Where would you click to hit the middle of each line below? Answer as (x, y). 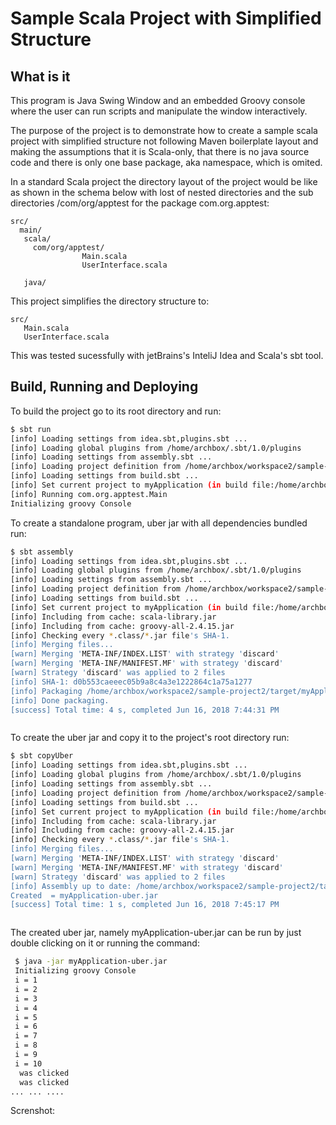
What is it (40, 76)
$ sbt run (31, 429)
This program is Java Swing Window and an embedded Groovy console (158, 100)
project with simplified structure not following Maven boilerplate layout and (164, 141)
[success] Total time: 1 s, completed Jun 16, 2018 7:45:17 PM (145, 905)
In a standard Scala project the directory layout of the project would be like (164, 181)
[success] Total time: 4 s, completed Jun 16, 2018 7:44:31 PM (145, 710)
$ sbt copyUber (42, 756)
